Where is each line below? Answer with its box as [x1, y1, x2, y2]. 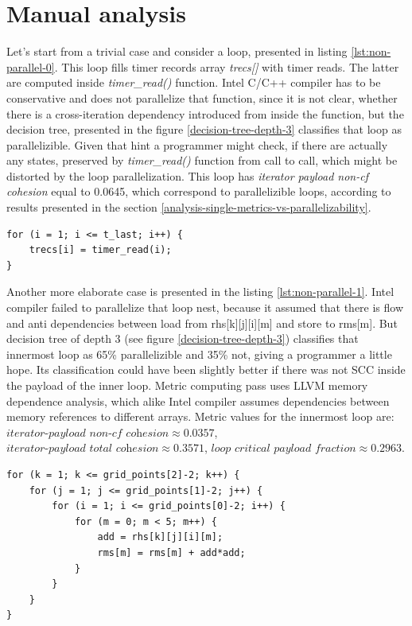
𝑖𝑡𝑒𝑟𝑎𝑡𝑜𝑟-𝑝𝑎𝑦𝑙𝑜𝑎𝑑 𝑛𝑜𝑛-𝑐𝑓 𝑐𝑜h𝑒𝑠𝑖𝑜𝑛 [6, 427, 169, 439]
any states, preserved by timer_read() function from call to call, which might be [6, 152, 398, 169]
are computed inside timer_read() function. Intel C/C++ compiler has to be [6, 74, 381, 91]
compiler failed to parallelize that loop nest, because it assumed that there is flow [6, 299, 404, 316]
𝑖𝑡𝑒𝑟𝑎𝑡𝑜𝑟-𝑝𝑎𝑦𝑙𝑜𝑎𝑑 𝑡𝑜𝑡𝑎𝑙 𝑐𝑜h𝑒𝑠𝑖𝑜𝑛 [6, 443, 159, 455]
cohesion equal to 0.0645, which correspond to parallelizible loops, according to [6, 183, 391, 200]
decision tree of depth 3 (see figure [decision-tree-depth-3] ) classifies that [6, 330, 359, 347]
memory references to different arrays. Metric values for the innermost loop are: [6, 408, 395, 425]
